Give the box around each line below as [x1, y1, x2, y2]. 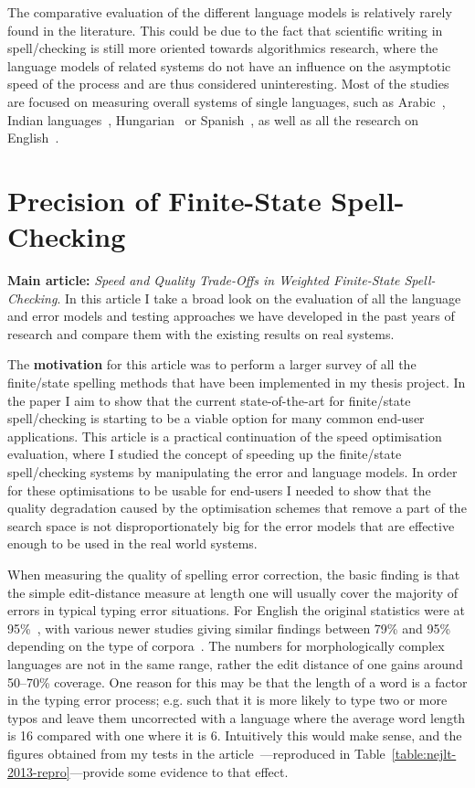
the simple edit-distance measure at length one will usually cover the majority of [7, 582, 459, 602]
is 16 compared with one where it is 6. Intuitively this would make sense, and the [7, 726, 462, 745]
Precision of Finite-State [7, 181, 322, 218]
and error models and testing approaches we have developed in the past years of [7, 306, 455, 325]
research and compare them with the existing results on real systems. [7, 324, 395, 343]
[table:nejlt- [391, 743, 457, 762]
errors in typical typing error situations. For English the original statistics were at [7, 601, 466, 620]
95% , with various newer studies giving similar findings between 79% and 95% [7, 618, 451, 637]
